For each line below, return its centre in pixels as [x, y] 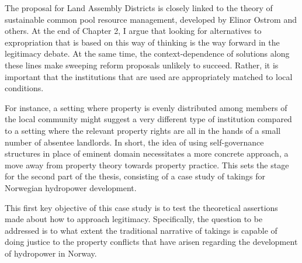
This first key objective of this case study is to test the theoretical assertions [141, 207]
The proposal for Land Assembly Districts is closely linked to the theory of [139, 8]
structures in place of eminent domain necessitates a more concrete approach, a [147, 153]
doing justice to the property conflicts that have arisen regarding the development [151, 242]
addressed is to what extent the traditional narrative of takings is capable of [141, 230]
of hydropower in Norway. [51, 253]
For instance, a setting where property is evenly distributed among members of [146, 107]
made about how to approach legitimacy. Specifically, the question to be [134, 219]
